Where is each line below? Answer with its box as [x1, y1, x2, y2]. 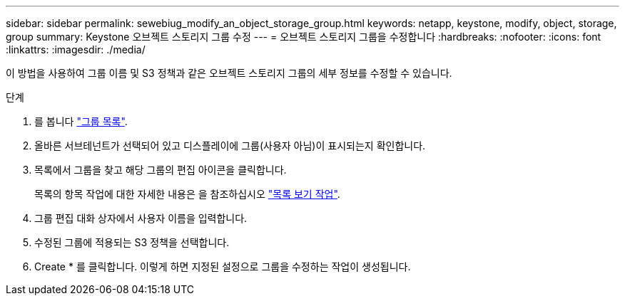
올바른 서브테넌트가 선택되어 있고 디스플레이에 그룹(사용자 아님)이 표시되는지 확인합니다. [34, 139, 426, 152]
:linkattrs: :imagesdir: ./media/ [6, 43, 146, 56]
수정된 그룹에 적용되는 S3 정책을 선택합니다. [34, 236, 230, 248]
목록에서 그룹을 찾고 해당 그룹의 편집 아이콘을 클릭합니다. [34, 164, 287, 176]
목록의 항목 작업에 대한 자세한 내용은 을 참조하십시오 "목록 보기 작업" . [34, 188, 340, 200]
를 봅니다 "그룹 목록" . [34, 115, 128, 127]
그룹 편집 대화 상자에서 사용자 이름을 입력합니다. [34, 212, 248, 224]
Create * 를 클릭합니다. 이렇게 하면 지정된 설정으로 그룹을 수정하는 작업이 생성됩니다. [34, 260, 411, 273]
